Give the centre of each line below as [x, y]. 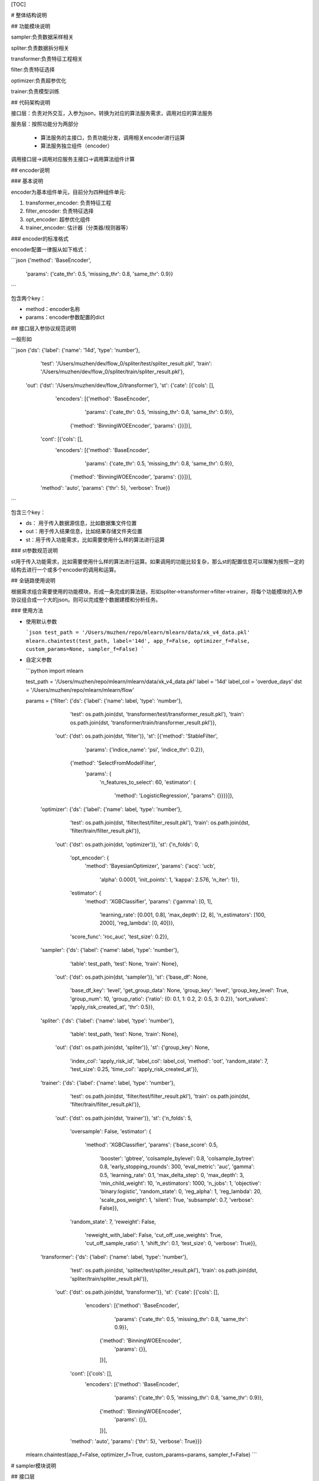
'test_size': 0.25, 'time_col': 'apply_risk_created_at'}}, [134, 1069]
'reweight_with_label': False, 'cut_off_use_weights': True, [154, 1235]
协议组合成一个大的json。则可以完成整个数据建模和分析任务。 [86, 600]
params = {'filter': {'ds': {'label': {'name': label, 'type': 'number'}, [104, 701]
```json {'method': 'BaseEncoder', [51, 260]
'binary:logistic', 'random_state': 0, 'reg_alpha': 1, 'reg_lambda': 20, [181, 1191]
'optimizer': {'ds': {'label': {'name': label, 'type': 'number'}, [111, 809]
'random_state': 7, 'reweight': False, [113, 1222]
